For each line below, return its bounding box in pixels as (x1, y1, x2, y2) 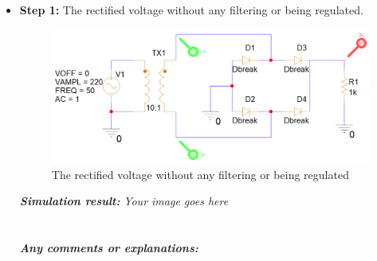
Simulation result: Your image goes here (19, 193, 229, 209)
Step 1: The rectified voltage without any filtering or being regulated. (19, 2, 363, 18)
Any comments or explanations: (19, 240, 198, 255)
